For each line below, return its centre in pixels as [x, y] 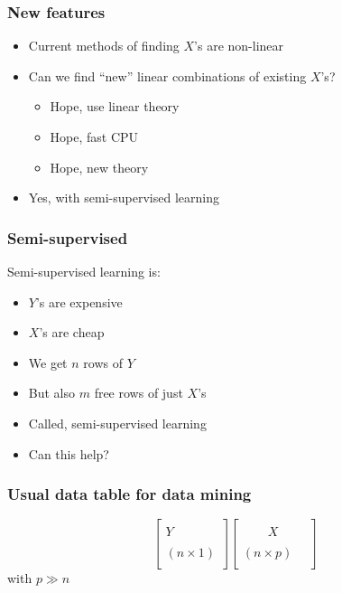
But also [52, 393]
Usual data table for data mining [129, 494]
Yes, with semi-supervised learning [124, 198]
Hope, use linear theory [115, 106]
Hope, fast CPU [94, 136]
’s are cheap [72, 332]
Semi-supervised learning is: [84, 271]
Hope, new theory [99, 167]
